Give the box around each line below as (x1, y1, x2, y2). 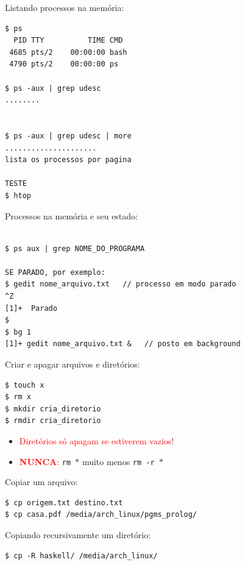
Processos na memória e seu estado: (5, 209, 138, 222)
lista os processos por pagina (5, 155, 132, 165)
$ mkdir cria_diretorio (5, 404, 101, 413)
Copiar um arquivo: (5, 475, 78, 488)
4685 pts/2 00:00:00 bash (9, 48, 127, 57)
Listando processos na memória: (5, 1, 124, 13)
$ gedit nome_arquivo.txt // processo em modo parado (5, 280, 236, 289)
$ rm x (5, 393, 31, 402)
